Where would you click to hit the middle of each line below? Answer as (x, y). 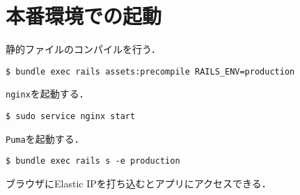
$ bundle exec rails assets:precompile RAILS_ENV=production (150, 71)
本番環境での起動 (84, 16)
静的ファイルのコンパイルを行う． (83, 49)
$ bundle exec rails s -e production (93, 161)
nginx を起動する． (47, 94)
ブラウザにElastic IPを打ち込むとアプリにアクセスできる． (139, 183)
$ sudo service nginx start (71, 117)
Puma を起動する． (45, 138)
